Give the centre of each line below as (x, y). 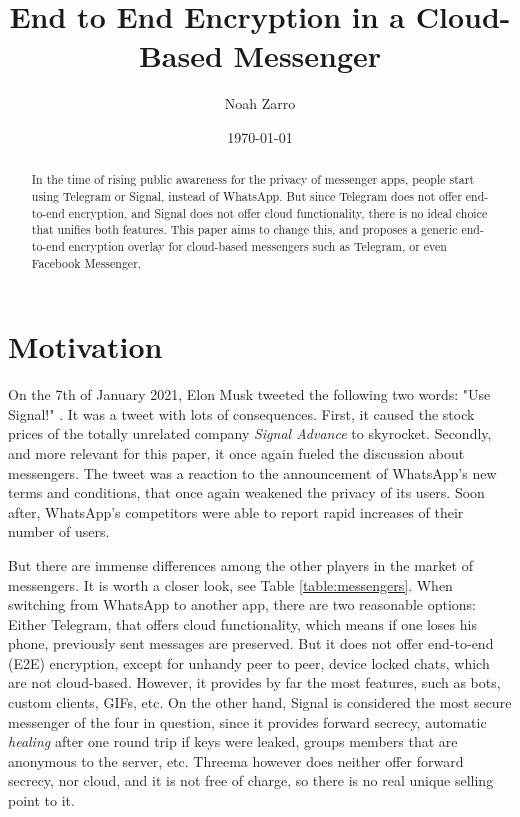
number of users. (59, 531)
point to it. (41, 800)
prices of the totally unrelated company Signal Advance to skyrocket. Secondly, (250, 433)
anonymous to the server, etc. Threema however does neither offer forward (236, 760)
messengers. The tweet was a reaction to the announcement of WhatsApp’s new (252, 472)
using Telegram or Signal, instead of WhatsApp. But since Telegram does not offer (246, 195)
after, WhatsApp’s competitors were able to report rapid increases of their (236, 511)
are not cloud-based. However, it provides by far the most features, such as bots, (254, 682)
